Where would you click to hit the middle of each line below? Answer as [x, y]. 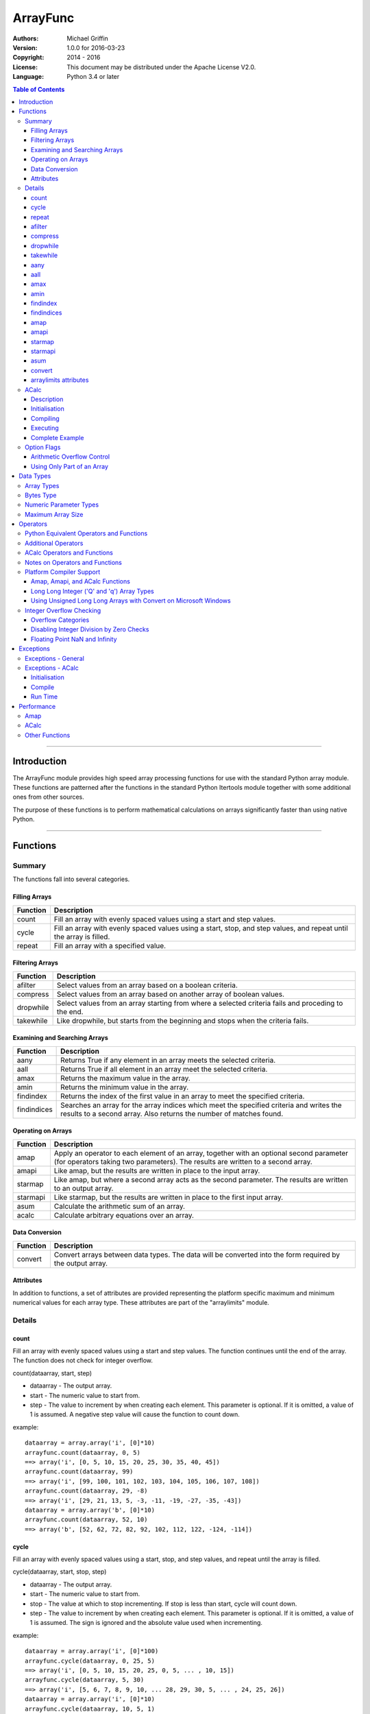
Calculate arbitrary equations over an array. [124, 1215]
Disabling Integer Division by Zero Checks [90, 629]
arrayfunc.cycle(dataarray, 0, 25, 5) [90, 1661]
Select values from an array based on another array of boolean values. [170, 994]
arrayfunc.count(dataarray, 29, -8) [86, 1491]
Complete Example [58, 437]
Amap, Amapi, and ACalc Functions [81, 581]
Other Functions [48, 735]
